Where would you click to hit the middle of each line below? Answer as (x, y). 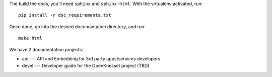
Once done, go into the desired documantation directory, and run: (77, 26)
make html (30, 38)
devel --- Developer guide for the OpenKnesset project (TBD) (86, 66)
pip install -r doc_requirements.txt (65, 15)
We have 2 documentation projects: (46, 49)
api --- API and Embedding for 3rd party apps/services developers (91, 58)
